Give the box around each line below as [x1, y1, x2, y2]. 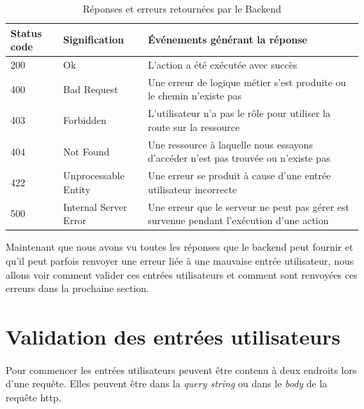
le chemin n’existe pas [148, 88, 242, 103]
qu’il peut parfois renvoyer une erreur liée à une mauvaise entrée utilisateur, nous [6, 253, 354, 268]
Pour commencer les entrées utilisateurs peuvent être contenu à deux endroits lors [6, 362, 357, 377]
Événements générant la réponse [148, 32, 307, 47]
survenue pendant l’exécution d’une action [148, 213, 329, 228]
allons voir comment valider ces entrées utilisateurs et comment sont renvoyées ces [6, 267, 358, 282]
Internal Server [63, 199, 127, 214]
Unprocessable [63, 168, 125, 183]
